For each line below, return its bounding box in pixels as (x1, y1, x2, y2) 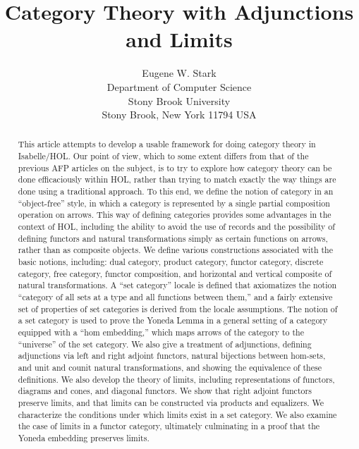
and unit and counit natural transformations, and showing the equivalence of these (18, 361, 322, 373)
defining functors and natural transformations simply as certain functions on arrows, (18, 232, 328, 244)
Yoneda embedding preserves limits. (18, 431, 150, 443)
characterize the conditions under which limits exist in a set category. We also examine (18, 408, 337, 420)
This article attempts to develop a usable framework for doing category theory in (18, 138, 316, 150)
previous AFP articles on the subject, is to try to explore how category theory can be (18, 161, 332, 173)
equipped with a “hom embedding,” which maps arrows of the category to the (18, 326, 304, 338)
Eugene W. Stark (142, 66, 217, 80)
